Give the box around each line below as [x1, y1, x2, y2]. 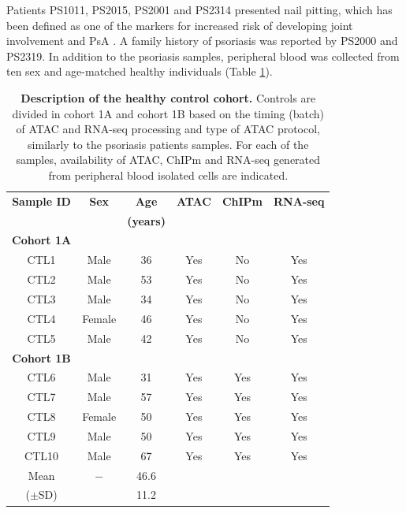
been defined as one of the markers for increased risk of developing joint [6, 17, 353, 33]
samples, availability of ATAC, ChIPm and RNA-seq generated [16, 151, 321, 168]
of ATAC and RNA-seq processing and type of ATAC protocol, [16, 121, 320, 137]
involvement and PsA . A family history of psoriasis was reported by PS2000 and [6, 32, 398, 49]
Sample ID [12, 192, 71, 209]
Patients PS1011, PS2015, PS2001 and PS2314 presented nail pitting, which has [6, 2, 393, 17]
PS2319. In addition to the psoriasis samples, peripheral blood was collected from [6, 47, 400, 64]
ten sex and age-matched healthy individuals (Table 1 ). [6, 63, 273, 80]
